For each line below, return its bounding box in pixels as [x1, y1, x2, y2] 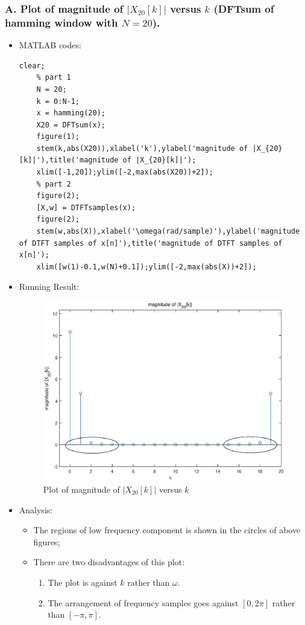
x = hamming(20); [36, 109, 105, 118]
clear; [19, 61, 45, 70]
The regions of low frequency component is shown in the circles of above [33, 524, 301, 536]
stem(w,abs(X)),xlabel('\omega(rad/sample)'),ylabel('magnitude [36, 227, 300, 236]
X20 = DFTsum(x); [36, 120, 105, 129]
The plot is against [48, 575, 118, 588]
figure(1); [36, 132, 80, 141]
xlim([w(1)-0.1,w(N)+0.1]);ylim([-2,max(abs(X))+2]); [36, 262, 257, 271]
